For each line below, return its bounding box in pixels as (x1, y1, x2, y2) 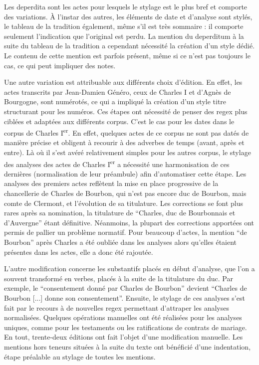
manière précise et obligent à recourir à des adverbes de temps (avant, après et (4, 137, 245, 148)
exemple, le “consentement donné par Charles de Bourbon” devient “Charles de (4, 283, 247, 293)
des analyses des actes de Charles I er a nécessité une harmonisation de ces (4, 157, 230, 169)
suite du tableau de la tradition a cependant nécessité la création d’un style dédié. (4, 40, 255, 51)
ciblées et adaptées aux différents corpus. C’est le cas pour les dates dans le (4, 116, 235, 126)
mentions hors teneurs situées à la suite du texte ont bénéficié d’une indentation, (4, 341, 251, 352)
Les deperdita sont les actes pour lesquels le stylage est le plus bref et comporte (4, 1, 248, 11)
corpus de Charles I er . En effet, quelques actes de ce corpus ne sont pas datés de (4, 126, 249, 138)
